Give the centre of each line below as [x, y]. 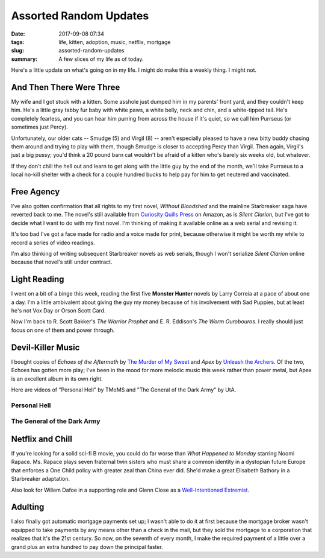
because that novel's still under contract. [62, 262]
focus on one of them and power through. [63, 330]
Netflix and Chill [42, 439]
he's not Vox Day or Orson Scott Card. [58, 311]
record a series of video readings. [53, 243]
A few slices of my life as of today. [101, 59]
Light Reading [38, 280]
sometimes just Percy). [40, 127]
